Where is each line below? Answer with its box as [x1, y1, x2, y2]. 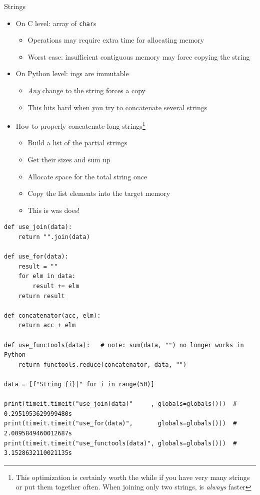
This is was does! [27, 204, 80, 215]
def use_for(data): [4, 253, 68, 261]
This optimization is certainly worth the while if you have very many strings [15, 471, 250, 482]
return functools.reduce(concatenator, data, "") [18, 361, 187, 368]
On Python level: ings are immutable [15, 68, 129, 79]
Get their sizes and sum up [27, 154, 110, 165]
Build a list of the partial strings [27, 137, 127, 148]
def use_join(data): [4, 223, 72, 231]
